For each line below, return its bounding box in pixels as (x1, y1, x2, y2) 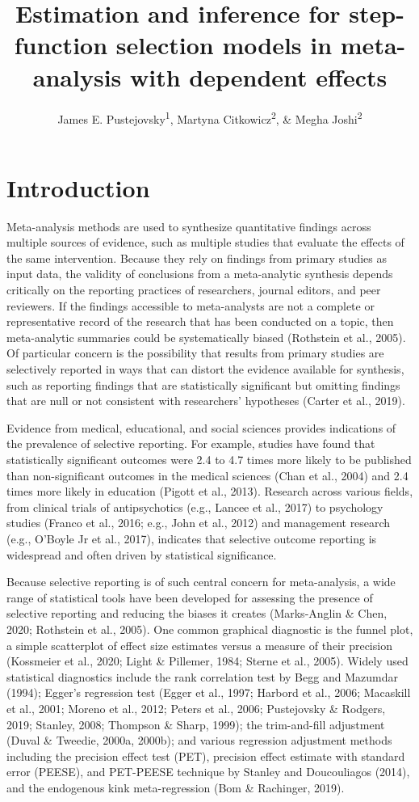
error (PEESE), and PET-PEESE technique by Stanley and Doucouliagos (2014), (6, 763, 410, 780)
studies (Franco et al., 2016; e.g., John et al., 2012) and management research (6, 514, 391, 531)
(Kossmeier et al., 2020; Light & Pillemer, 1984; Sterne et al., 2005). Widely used (6, 652, 409, 669)
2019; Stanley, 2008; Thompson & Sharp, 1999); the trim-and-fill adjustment (6, 715, 385, 732)
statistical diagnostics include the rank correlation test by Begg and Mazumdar (6, 668, 398, 685)
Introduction (6, 171, 150, 204)
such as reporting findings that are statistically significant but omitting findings (6, 376, 400, 393)
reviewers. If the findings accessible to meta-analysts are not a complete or (6, 297, 375, 314)
